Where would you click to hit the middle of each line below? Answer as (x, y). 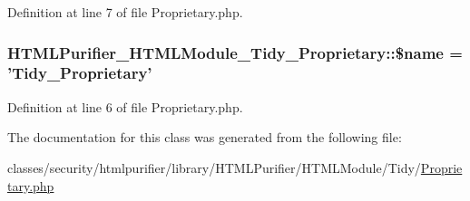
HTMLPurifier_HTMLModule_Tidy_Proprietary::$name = (235, 52)
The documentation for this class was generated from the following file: (205, 137)
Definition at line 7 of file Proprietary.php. (125, 12)
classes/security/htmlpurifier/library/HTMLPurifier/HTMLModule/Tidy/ (214, 167)
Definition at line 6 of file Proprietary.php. (125, 106)
